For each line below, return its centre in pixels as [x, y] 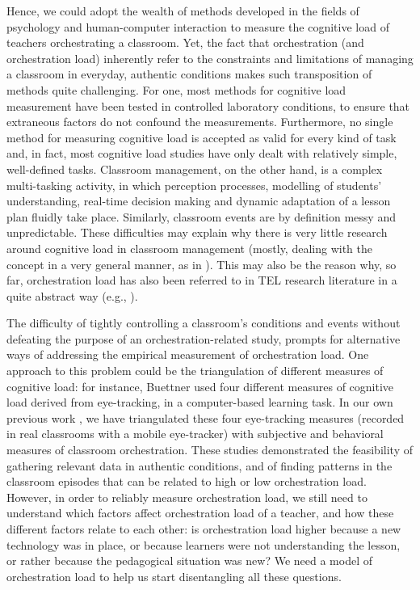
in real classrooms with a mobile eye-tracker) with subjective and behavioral [195, 434]
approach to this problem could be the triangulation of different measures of [195, 371]
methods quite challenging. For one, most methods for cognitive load [176, 89]
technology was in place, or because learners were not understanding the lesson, [204, 544]
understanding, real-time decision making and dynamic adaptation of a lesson [199, 201]
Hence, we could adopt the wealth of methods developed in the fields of [183, 11]
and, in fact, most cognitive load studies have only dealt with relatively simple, [202, 153]
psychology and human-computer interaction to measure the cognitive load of [198, 26]
